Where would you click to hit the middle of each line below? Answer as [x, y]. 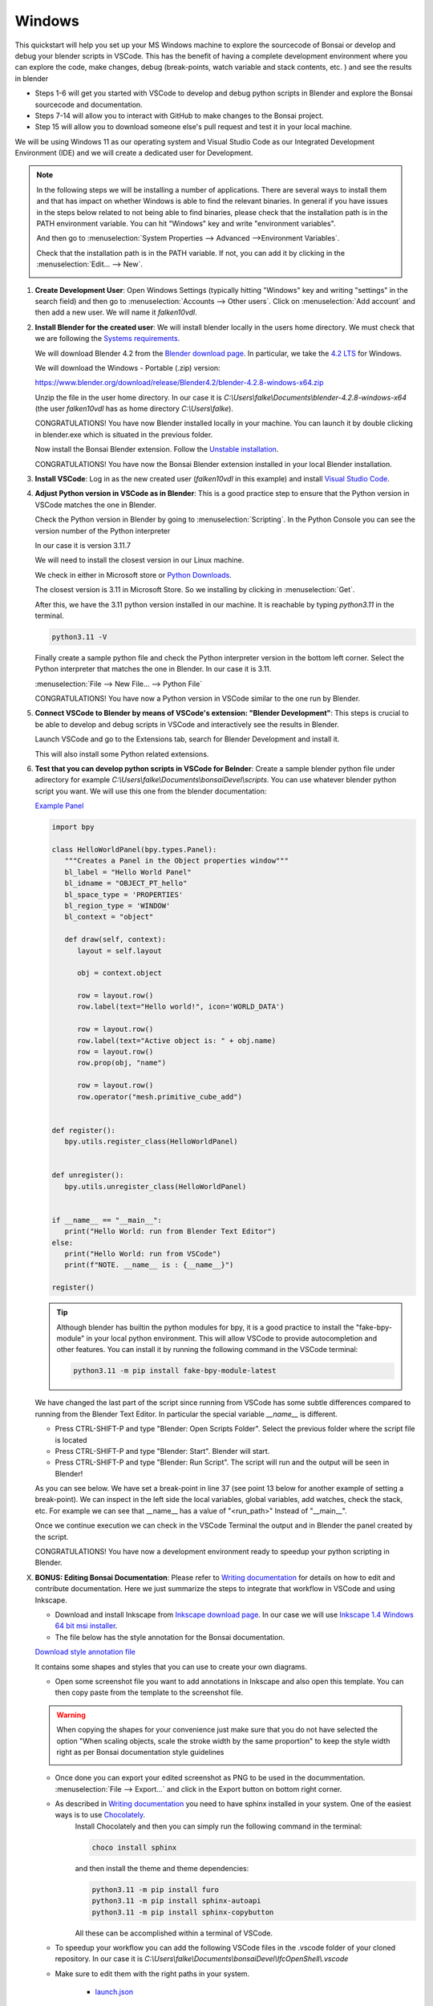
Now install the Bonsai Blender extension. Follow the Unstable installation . [157, 449]
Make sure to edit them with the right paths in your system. [152, 1973]
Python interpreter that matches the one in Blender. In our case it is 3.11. [153, 669]
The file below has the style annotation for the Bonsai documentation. [170, 1637]
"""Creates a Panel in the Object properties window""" [176, 861]
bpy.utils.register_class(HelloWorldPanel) [151, 1142]
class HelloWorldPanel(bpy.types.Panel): [134, 849]
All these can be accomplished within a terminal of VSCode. [174, 1933]
